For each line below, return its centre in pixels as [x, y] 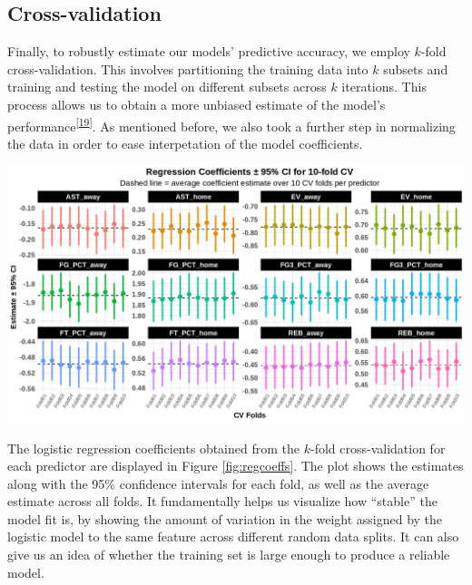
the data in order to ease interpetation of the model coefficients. [185, 143]
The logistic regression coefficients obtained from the [153, 448]
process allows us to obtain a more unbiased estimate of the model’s [197, 104]
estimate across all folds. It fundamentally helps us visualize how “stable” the [222, 501]
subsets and [416, 68]
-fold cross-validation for [378, 448]
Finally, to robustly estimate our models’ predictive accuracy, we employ [209, 51]
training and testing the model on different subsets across [167, 87]
